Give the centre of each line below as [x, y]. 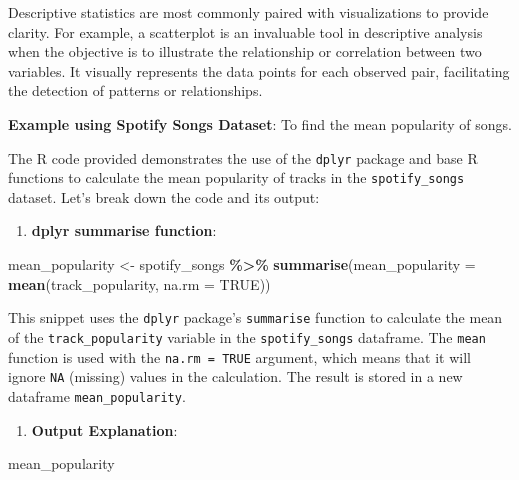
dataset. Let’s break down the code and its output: [164, 196]
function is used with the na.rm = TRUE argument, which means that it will [240, 356]
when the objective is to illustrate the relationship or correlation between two [245, 51]
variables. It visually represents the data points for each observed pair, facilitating [259, 70]
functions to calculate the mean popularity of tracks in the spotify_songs [236, 177]
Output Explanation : [104, 429]
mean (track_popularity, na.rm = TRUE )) [139, 283]
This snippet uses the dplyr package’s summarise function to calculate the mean [255, 317]
